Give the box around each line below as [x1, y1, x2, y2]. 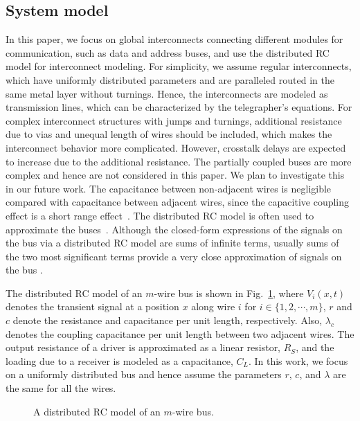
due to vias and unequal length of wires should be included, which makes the [6, 127, 332, 141]
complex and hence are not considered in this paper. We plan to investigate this [6, 168, 345, 182]
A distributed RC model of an [33, 404, 161, 418]
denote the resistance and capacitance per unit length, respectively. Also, [12, 313, 323, 328]
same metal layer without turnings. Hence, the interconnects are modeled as [6, 86, 328, 100]
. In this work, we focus [248, 353, 348, 368]
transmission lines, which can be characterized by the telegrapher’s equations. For [6, 100, 352, 114]
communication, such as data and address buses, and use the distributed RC [6, 45, 330, 60]
